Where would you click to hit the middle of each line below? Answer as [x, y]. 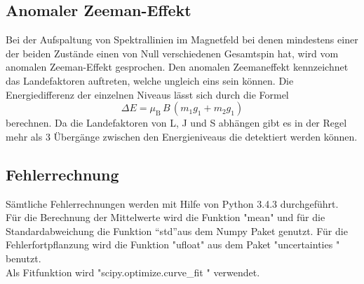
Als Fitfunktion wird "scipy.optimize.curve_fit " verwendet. [133, 272]
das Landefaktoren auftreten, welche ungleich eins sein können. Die [150, 80]
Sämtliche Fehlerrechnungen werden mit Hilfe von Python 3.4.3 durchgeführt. [172, 203]
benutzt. [23, 258]
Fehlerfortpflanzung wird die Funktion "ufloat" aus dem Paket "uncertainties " [173, 244]
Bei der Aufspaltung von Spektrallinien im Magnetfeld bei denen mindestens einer [182, 40]
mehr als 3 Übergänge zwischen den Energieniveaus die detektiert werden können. [182, 136]
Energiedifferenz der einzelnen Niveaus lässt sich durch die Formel [147, 94]
